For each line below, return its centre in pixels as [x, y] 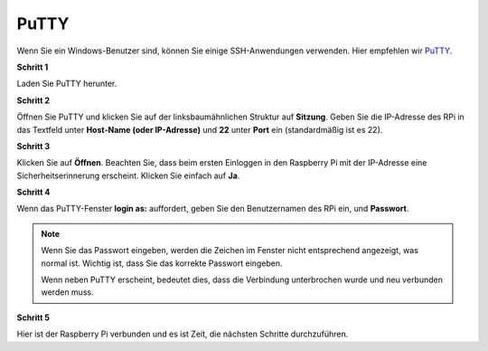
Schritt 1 [33, 67]
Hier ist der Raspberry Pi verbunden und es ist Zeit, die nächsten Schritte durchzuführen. [183, 334]
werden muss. [67, 292]
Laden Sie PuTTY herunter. [67, 84]
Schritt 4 [33, 192]
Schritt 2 [33, 100]
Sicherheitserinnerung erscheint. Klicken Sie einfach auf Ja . [128, 175]
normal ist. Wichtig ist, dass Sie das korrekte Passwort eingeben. [162, 263]
